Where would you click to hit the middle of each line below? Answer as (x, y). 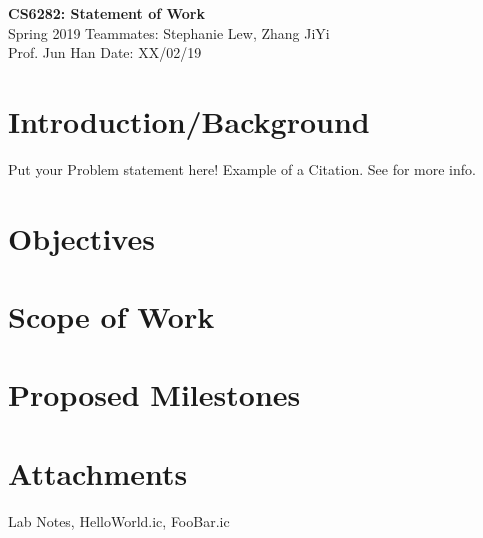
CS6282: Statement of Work (106, 13)
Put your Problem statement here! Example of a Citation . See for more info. (242, 168)
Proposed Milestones (154, 394)
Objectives (81, 237)
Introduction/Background (189, 120)
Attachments (98, 472)
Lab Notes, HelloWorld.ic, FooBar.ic (119, 520)
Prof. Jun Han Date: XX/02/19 (105, 52)
